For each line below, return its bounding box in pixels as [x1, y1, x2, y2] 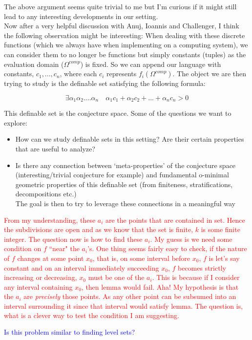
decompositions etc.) [15, 189, 77, 199]
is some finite [201, 224, 240, 234]
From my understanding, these [4, 214, 96, 225]
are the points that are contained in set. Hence [105, 214, 245, 225]
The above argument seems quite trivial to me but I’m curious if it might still [4, 1, 237, 11]
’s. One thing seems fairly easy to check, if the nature [87, 243, 247, 254]
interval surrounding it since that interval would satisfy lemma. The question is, [4, 300, 243, 311]
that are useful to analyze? [15, 143, 95, 153]
